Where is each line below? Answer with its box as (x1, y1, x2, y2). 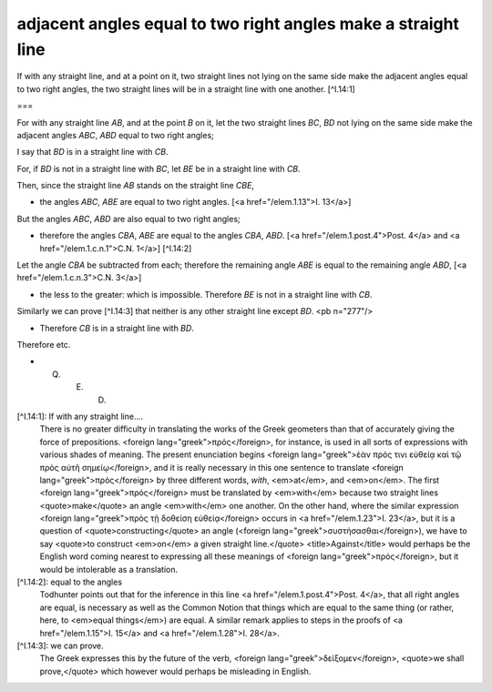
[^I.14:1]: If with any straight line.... (16, 411, 144, 422)
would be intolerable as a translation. (39, 564, 178, 575)
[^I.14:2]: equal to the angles (16, 576, 123, 587)
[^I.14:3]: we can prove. (16, 640, 104, 651)
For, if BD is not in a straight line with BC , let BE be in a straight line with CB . (16, 163, 301, 174)
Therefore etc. (16, 339, 71, 350)
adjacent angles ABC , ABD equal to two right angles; (16, 129, 214, 140)
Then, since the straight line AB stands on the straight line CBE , (16, 180, 255, 191)
